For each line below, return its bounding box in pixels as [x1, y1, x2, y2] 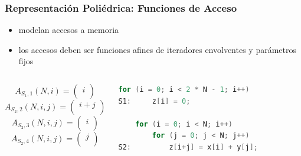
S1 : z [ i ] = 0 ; [118, 97, 191, 105]
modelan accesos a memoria [18, 24, 119, 36]
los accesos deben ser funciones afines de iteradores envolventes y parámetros [18, 43, 296, 55]
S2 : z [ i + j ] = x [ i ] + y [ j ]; [118, 142, 258, 151]
